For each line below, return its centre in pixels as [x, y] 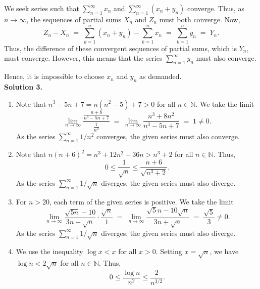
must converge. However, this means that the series [83, 58]
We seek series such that [42, 8]
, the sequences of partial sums [74, 19]
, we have [224, 251]
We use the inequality [49, 251]
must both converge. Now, [200, 19]
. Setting [169, 251]
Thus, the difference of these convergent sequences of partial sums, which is [121, 48]
